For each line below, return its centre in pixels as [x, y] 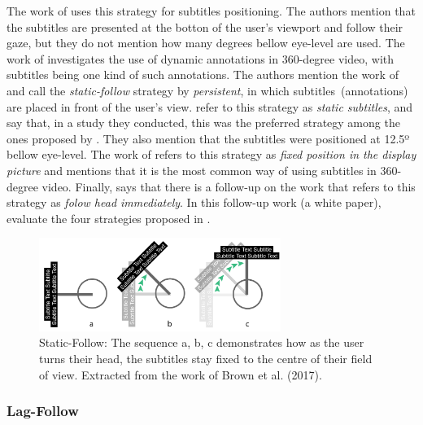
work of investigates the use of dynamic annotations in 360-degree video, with [200, 58]
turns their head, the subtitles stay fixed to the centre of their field [206, 358]
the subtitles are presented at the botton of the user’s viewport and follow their [205, 26]
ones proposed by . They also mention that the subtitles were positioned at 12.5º [208, 138]
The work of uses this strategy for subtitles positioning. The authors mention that [211, 11]
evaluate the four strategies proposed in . [109, 218]
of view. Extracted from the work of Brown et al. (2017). [181, 374]
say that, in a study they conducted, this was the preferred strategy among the [203, 123]
